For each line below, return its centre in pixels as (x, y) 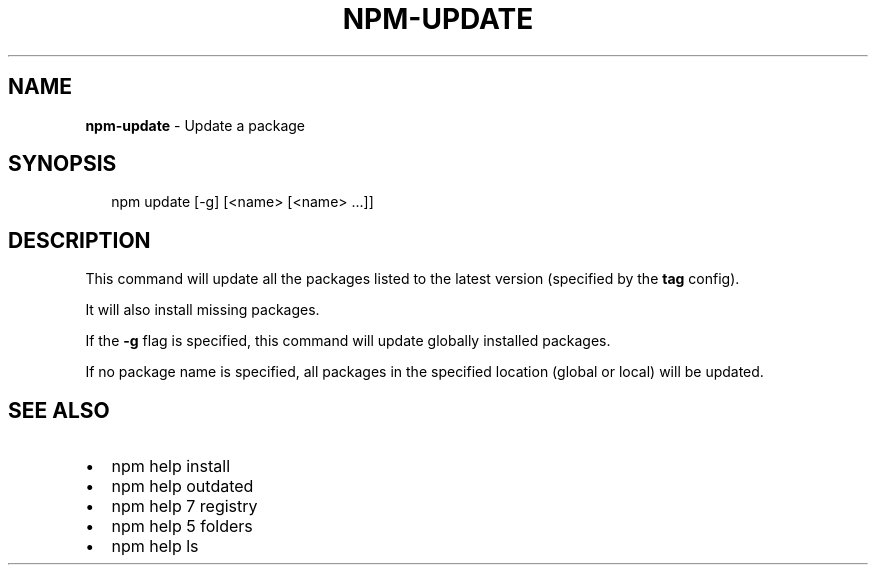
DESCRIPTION (79, 240)
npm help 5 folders (182, 526)
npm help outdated (182, 486)
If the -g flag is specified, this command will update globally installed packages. (348, 341)
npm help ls (155, 546)
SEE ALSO (59, 410)
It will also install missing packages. (202, 310)
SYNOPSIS (62, 164)
